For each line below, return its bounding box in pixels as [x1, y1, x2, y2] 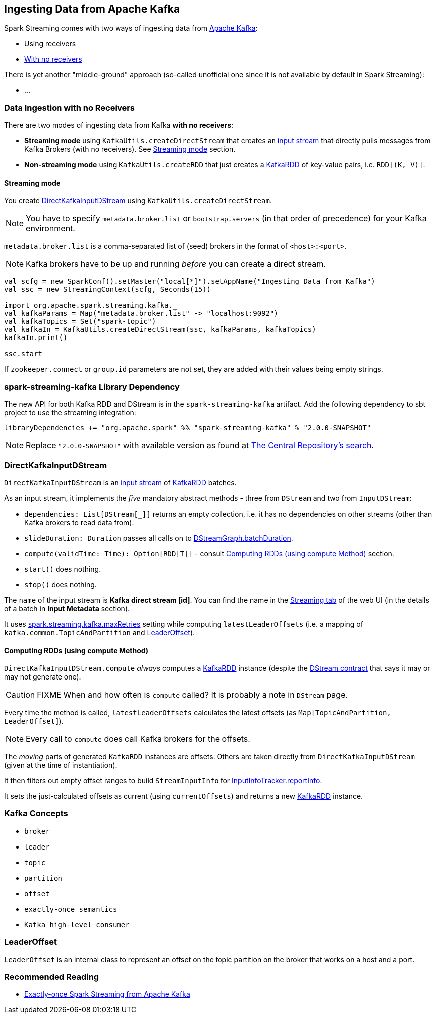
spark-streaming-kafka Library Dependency [4, 381, 180, 392]
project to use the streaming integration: [4, 408, 136, 417]
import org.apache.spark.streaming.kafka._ [4, 301, 177, 310]
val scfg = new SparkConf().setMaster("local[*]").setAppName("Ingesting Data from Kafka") [4, 277, 375, 286]
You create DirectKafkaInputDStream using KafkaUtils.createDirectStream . [4, 196, 272, 205]
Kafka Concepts [4, 808, 68, 819]
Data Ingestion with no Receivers [4, 102, 135, 113]
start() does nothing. [24, 564, 101, 573]
